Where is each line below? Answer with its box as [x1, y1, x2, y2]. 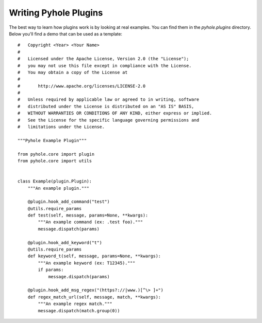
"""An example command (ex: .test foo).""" [38, 219, 143, 225]
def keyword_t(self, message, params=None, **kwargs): [27, 253, 161, 259]
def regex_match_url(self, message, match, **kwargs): [27, 294, 161, 300]
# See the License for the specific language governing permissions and [17, 117, 199, 123]
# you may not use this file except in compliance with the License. [17, 63, 192, 68]
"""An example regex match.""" [38, 301, 113, 306]
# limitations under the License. [17, 124, 105, 130]
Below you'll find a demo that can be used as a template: [9, 31, 122, 36]
